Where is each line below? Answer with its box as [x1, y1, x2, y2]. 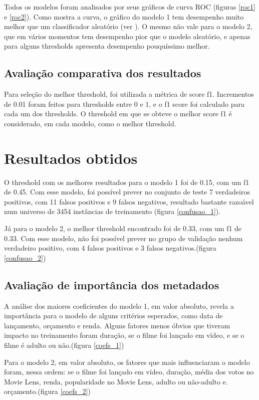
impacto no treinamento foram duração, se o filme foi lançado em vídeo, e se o [4, 330, 244, 340]
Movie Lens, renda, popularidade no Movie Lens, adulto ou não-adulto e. [4, 376, 228, 386]
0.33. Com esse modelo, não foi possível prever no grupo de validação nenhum [4, 233, 243, 243]
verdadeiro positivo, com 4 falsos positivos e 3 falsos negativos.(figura [4, 243, 216, 253]
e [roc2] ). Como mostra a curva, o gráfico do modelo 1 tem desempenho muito [4, 11, 244, 22]
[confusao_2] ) [4, 252, 46, 263]
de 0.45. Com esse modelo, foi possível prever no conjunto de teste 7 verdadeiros [4, 186, 250, 197]
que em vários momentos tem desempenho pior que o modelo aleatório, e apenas [4, 31, 250, 41]
